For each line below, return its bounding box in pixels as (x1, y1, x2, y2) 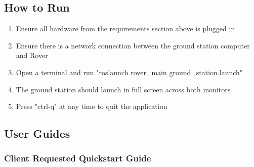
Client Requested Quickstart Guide (4, 152, 151, 164)
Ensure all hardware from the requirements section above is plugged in (16, 23, 235, 34)
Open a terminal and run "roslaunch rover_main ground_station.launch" (16, 67, 243, 77)
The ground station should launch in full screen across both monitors (16, 84, 231, 94)
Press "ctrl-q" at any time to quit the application (16, 101, 167, 112)
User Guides (4, 126, 70, 141)
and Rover (16, 50, 48, 61)
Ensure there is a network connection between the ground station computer (16, 40, 250, 50)
